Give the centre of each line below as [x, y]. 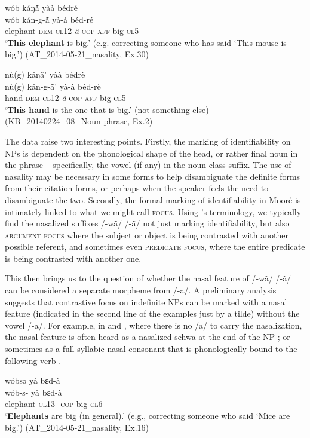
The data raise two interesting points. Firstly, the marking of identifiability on [148, 141]
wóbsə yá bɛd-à [33, 380]
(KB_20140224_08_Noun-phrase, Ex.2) [79, 121]
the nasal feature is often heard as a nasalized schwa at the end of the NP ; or [148, 337]
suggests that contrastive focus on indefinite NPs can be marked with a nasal [146, 301]
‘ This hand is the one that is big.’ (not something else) [107, 109]
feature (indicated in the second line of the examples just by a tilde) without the [152, 313]
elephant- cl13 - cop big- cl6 [54, 404]
